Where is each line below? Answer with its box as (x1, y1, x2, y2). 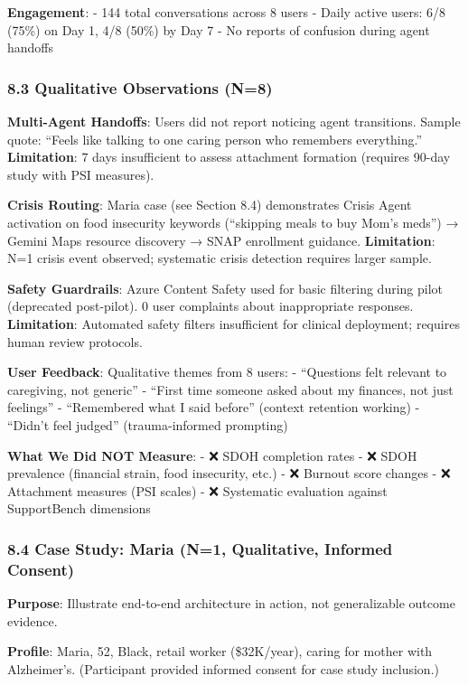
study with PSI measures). (7, 164, 154, 183)
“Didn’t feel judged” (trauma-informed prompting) (7, 415, 288, 434)
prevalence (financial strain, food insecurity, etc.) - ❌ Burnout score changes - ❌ (7, 464, 451, 483)
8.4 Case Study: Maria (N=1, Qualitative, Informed (7, 537, 393, 559)
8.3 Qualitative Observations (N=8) (7, 76, 273, 99)
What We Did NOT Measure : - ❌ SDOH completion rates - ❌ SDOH (7, 446, 417, 464)
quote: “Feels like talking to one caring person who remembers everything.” (7, 129, 423, 148)
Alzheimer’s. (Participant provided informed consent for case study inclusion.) (7, 659, 439, 678)
